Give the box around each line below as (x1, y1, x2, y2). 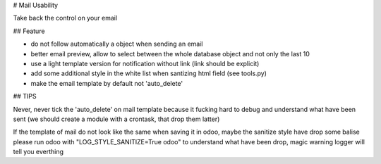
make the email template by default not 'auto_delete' (30, 79, 183, 87)
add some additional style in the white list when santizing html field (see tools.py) (30, 69, 267, 77)
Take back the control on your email (13, 14, 118, 23)
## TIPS (13, 92, 37, 101)
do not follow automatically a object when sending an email (30, 39, 203, 49)
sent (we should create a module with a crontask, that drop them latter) (13, 115, 220, 123)
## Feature (13, 27, 45, 35)
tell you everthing (13, 148, 64, 156)
